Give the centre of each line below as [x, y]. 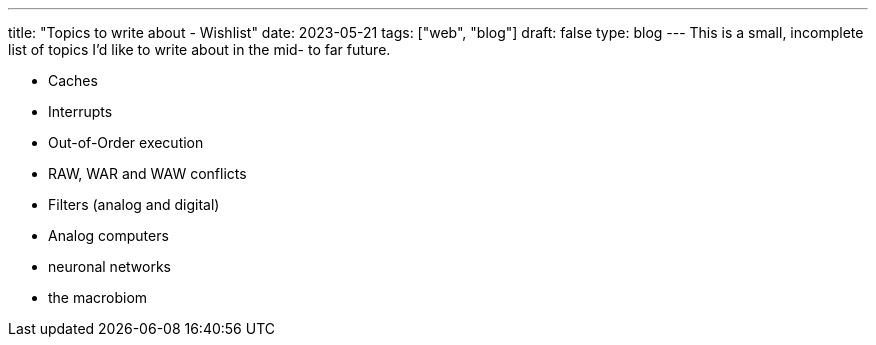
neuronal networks [109, 266]
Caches [73, 80]
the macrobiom [98, 297]
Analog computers [108, 235]
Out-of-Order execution [126, 142]
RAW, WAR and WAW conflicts [147, 173]
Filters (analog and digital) [134, 204]
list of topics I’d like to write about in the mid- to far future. [199, 49]
